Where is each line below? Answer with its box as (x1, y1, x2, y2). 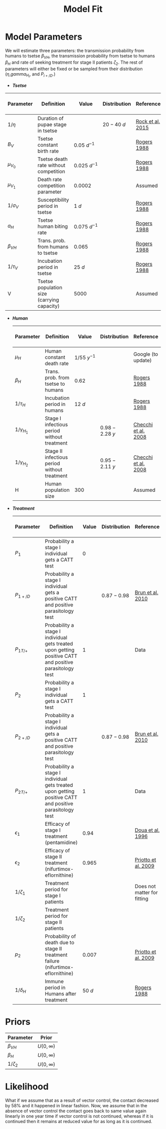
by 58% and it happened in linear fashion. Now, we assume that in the (5, 1103, 147, 1109)
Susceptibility (37, 196, 69, 203)
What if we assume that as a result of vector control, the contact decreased (5, 1097, 159, 1103)
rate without (37, 161, 66, 168)
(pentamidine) (44, 839, 78, 846)
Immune (44, 978, 64, 985)
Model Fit (63, 3, 103, 15)
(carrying (37, 296, 59, 303)
